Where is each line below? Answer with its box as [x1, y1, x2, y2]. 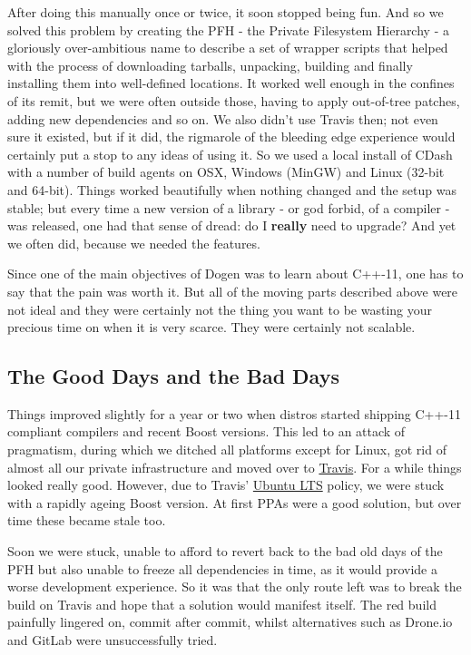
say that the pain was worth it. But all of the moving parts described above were [7, 281, 458, 300]
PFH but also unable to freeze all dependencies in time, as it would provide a [7, 559, 437, 578]
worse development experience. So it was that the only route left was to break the [7, 577, 462, 596]
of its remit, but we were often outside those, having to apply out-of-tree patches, [7, 91, 460, 110]
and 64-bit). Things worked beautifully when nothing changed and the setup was [7, 180, 456, 199]
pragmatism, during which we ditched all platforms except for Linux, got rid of [7, 440, 446, 459]
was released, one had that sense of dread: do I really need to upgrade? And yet [7, 216, 456, 235]
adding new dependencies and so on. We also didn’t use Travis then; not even [7, 109, 438, 128]
